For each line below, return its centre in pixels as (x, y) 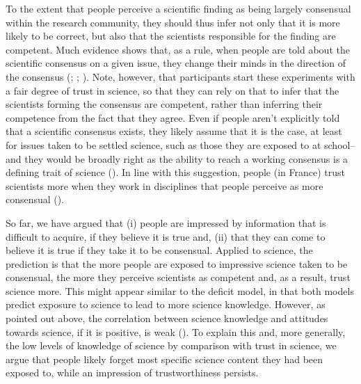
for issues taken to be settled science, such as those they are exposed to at (163, 144)
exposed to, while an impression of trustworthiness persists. (132, 373)
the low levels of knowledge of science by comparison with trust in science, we (171, 345)
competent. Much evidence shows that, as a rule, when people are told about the (178, 49)
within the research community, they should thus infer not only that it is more (173, 22)
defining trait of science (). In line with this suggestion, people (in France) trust (175, 172)
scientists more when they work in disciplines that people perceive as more (165, 185)
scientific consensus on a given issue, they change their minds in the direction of (176, 63)
